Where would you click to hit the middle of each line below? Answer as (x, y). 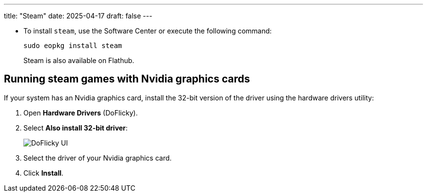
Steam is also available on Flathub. (79, 60)
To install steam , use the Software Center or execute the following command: (148, 31)
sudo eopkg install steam (73, 46)
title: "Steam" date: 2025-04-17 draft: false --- (78, 16)
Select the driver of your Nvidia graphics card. (98, 158)
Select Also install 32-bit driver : (76, 128)
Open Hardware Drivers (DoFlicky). (81, 113)
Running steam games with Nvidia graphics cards (127, 79)
